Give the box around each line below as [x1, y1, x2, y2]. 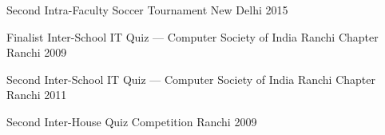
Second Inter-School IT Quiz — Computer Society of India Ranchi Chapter [6, 70, 375, 87]
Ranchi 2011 [6, 86, 67, 103]
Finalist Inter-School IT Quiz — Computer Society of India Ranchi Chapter [6, 28, 379, 45]
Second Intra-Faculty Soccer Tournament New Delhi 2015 [6, 2, 288, 18]
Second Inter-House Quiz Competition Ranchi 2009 [6, 113, 257, 129]
